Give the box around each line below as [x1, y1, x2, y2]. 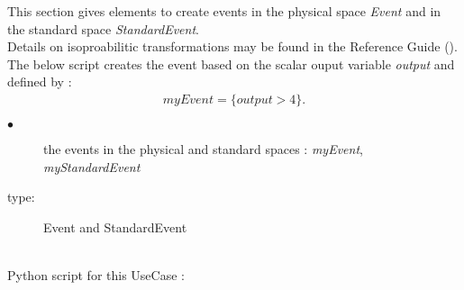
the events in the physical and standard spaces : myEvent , [43, 140, 363, 158]
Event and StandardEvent [43, 217, 187, 236]
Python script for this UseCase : [7, 265, 185, 284]
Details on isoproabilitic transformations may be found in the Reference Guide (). [7, 37, 458, 56]
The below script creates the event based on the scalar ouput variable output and [7, 54, 455, 73]
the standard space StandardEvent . [7, 19, 199, 38]
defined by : [7, 72, 72, 91]
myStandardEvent [43, 157, 141, 176]
